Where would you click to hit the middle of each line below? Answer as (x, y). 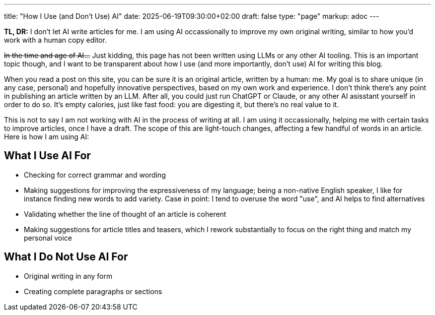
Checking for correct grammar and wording (95, 175)
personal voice (48, 238)
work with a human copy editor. (55, 40)
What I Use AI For (47, 156)
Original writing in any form (68, 276)
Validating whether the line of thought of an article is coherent (125, 214)
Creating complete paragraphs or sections (93, 291)
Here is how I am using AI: (47, 137)
